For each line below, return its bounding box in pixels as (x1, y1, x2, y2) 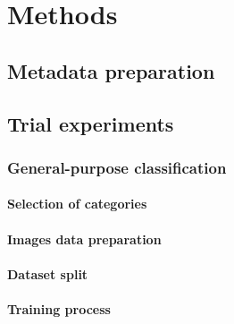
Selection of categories (7, 194, 147, 213)
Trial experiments (7, 109, 174, 137)
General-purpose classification (7, 156, 227, 178)
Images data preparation (7, 229, 162, 248)
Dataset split (7, 264, 88, 283)
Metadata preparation (7, 56, 215, 84)
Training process (7, 299, 111, 318)
